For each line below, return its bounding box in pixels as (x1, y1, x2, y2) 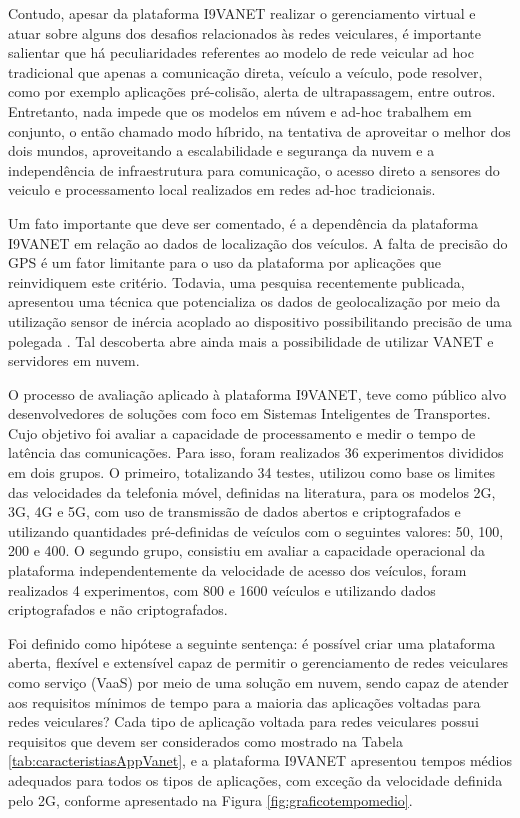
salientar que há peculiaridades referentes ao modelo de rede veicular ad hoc (8, 42, 474, 63)
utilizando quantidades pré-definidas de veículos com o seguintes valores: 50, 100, (8, 520, 504, 541)
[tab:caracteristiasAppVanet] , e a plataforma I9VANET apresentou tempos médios (8, 750, 512, 771)
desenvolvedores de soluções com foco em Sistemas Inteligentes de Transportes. (8, 403, 491, 424)
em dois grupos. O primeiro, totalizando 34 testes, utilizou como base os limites (8, 462, 496, 483)
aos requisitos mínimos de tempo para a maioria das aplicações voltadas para (8, 691, 481, 712)
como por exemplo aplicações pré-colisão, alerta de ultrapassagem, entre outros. (8, 81, 496, 102)
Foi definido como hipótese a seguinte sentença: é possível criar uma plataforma (8, 632, 496, 653)
